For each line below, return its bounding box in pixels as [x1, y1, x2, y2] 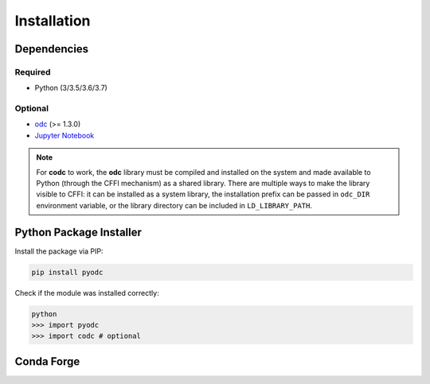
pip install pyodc [31, 267, 104, 277]
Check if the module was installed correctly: [14, 288, 159, 297]
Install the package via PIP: [14, 246, 104, 256]
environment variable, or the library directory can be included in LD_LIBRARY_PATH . [36, 200, 312, 210]
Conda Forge [14, 355, 80, 368]
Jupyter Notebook [34, 130, 95, 140]
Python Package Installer [14, 225, 143, 239]
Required [14, 66, 51, 77]
